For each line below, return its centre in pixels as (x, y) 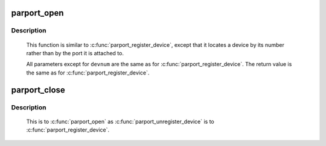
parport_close (38, 90)
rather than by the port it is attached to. (75, 53)
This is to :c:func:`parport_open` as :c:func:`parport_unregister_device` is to (120, 121)
